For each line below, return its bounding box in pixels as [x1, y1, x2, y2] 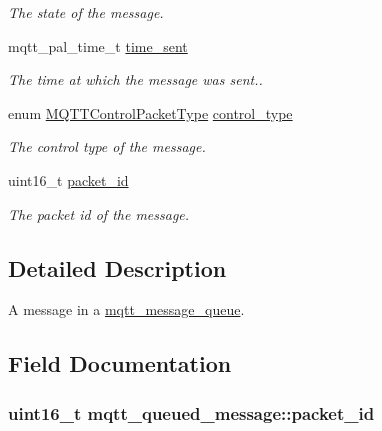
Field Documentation [8, 348, 232, 379]
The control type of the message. [8, 136, 206, 157]
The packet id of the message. [8, 203, 190, 224]
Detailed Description [8, 252, 227, 283]
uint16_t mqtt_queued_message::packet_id [8, 400, 375, 425]
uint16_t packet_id [8, 169, 129, 190]
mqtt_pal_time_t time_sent [8, 35, 188, 56]
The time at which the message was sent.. [8, 69, 263, 90]
